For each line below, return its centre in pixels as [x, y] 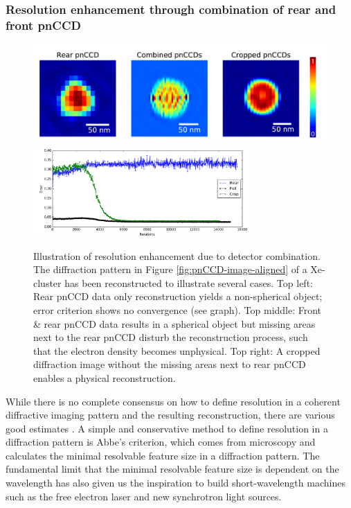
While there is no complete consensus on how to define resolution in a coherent [173, 401]
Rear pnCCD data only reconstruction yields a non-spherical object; [178, 296]
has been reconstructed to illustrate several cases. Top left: [189, 282]
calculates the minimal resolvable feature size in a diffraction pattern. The [163, 455]
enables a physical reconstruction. [105, 377]
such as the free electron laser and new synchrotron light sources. [144, 496]
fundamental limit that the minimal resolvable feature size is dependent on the [172, 469]
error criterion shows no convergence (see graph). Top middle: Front [178, 309]
